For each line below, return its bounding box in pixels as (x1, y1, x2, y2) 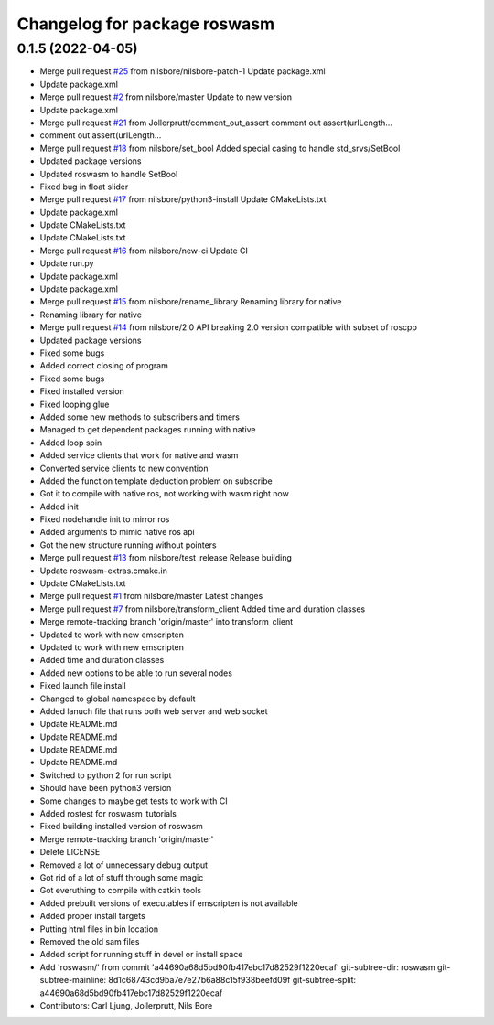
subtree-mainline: (39, 975, 107, 986)
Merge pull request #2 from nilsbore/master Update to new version (39, 91, 293, 102)
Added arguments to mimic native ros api (39, 527, 196, 538)
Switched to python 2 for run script (39, 769, 172, 781)
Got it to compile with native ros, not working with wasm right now (39, 488, 290, 499)
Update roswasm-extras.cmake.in (39, 565, 168, 576)
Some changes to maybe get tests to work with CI (39, 795, 228, 806)
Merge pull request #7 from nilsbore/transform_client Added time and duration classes (39, 603, 366, 614)
